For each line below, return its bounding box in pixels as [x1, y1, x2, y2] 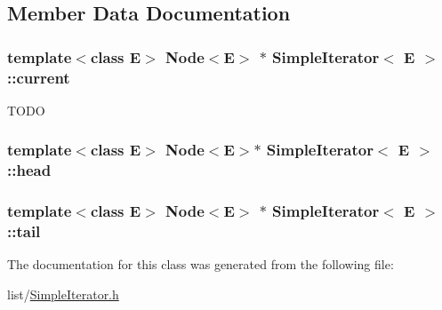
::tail [7, 220, 41, 242]
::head [7, 159, 52, 181]
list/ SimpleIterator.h [7, 285, 119, 304]
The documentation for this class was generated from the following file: [7, 255, 394, 274]
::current [7, 66, 70, 88]
